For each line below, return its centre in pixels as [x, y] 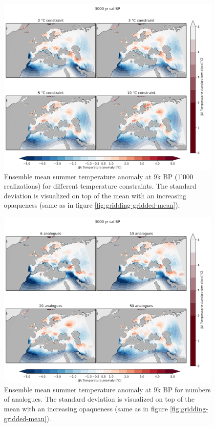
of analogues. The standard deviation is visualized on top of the [99, 399]
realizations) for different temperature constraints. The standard [100, 186]
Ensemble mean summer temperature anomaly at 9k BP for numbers [107, 389]
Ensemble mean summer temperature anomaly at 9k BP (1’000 [98, 176]
